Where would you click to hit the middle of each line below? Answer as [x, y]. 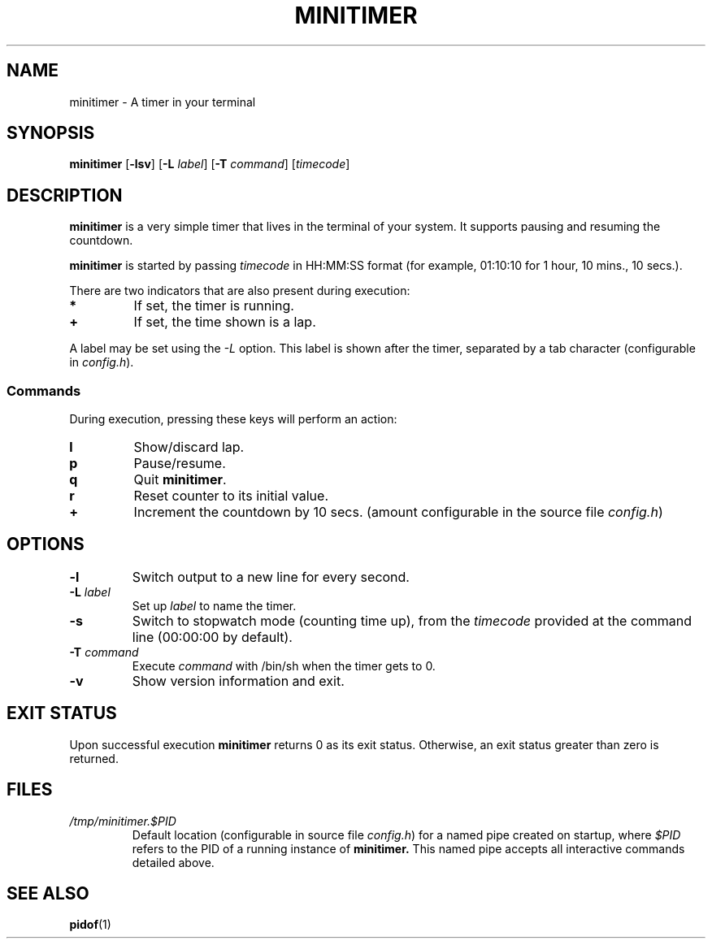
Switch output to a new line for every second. [271, 577]
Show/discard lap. [189, 447]
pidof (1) [90, 925]
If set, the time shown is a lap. [225, 322]
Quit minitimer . [180, 480]
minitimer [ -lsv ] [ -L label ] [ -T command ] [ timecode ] [210, 164]
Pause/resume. [180, 464]
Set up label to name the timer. [214, 605]
